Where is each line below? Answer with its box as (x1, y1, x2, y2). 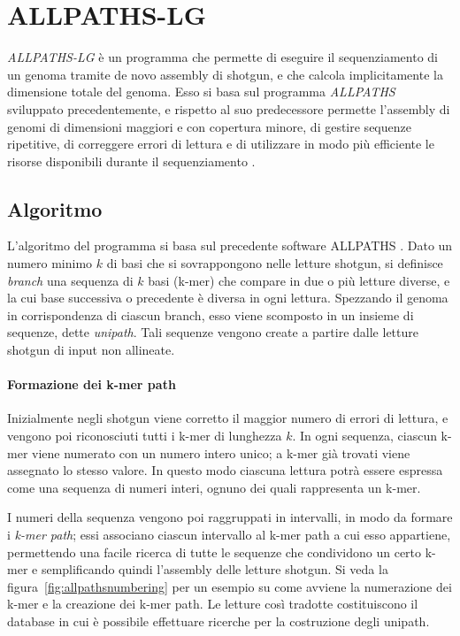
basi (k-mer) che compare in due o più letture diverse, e (148, 271, 450, 289)
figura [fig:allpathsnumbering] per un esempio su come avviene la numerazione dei (7, 577, 452, 595)
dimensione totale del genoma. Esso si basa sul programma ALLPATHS (7, 82, 395, 101)
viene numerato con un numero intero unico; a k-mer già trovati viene (32, 443, 410, 462)
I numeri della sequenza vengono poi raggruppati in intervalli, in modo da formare (7, 508, 453, 526)
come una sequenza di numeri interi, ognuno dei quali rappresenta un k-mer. (7, 478, 421, 496)
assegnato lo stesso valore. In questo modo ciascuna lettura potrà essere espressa (7, 461, 443, 479)
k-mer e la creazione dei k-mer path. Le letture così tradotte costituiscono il (7, 594, 418, 613)
